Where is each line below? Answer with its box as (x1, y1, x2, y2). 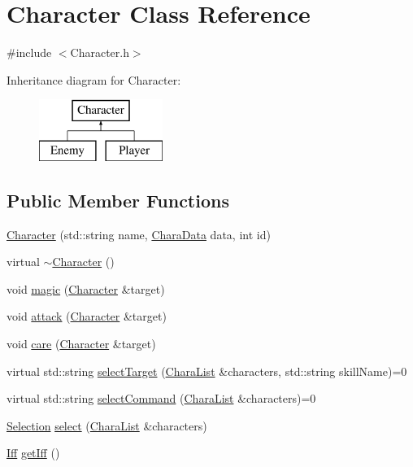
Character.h (70, 44, 129, 61)
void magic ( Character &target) (7, 280, 165, 297)
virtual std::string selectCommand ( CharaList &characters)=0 (7, 390, 316, 407)
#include (7, 44, 52, 61)
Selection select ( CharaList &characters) (7, 417, 207, 434)
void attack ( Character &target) (7, 308, 167, 325)
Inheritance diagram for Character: (7, 71, 181, 88)
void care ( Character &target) (7, 335, 156, 352)
